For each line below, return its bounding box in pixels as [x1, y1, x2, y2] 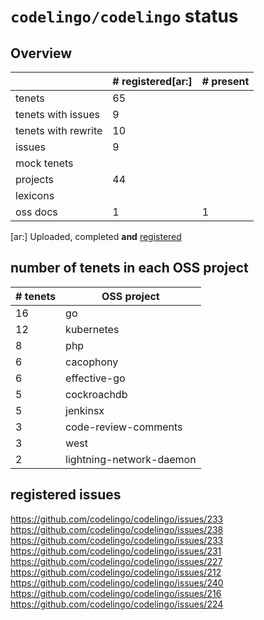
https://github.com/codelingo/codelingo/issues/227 [10, 555, 223, 567]
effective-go [65, 371, 126, 385]
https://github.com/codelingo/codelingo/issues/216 [10, 587, 222, 599]
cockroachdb [65, 387, 128, 401]
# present [201, 75, 250, 88]
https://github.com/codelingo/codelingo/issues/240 [10, 576, 224, 589]
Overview [10, 45, 73, 62]
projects [15, 173, 55, 186]
